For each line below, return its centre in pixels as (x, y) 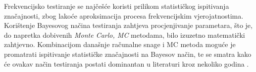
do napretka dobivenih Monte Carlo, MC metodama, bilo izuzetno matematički (125, 35)
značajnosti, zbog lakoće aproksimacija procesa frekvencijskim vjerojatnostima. (124, 15)
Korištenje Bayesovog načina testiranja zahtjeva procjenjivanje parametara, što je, (128, 25)
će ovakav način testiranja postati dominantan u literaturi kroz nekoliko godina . (127, 63)
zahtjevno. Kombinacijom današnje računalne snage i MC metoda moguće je (120, 44)
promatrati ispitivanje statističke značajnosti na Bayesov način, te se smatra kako (128, 54)
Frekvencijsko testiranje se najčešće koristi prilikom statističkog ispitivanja (117, 6)
